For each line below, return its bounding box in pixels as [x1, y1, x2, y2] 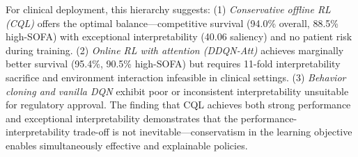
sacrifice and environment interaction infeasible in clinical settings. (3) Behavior [6, 69, 346, 84]
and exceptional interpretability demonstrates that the [6, 110, 238, 125]
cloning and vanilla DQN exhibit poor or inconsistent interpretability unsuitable [6, 83, 349, 98]
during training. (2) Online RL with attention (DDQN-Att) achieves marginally [6, 42, 344, 57]
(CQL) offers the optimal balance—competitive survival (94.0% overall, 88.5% [6, 15, 338, 30]
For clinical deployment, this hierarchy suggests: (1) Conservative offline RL [6, 2, 331, 16]
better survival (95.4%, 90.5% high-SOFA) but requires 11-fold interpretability [6, 56, 341, 71]
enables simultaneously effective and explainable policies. [6, 138, 248, 152]
